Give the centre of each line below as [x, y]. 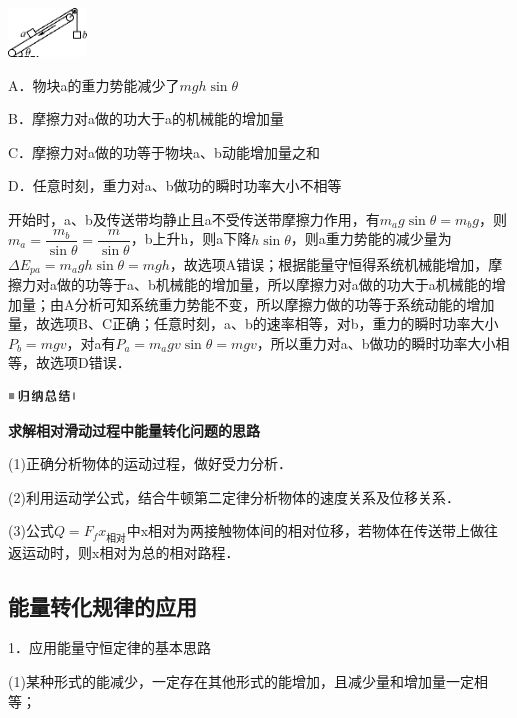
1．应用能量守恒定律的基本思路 [109, 647]
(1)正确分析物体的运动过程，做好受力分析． [150, 463]
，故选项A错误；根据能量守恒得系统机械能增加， [329, 263]
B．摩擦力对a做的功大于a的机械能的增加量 [146, 118]
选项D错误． [90, 362]
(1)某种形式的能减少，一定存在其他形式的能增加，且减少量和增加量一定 [241, 680]
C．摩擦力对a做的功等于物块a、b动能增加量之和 [164, 151]
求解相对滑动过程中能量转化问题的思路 [134, 429]
